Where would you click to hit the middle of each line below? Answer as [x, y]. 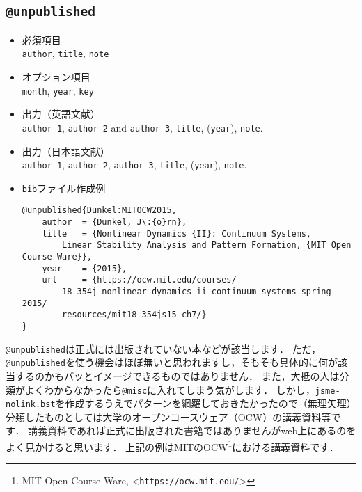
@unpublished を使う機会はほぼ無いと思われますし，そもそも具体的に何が [172, 362]
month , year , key [58, 90]
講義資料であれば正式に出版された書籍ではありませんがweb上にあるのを [192, 430]
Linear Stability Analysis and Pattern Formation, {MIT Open [207, 245]
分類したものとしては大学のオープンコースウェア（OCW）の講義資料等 [168, 416]
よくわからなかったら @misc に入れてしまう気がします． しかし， [170, 389]
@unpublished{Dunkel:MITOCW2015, [99, 211]
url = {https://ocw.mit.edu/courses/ [139, 280]
